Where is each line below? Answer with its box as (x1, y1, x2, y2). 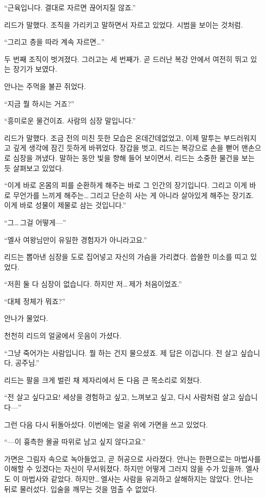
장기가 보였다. (13, 63, 57, 74)
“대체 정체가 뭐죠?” (4, 295, 66, 306)
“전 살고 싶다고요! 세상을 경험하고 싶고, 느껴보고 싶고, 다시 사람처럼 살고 (4, 392, 236, 402)
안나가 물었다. (4, 313, 48, 323)
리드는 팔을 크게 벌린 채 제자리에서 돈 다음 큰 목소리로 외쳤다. (4, 374, 202, 385)
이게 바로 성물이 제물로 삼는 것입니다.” (4, 200, 126, 210)
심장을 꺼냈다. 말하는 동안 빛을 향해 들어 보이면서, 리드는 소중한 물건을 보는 (13, 152, 255, 163)
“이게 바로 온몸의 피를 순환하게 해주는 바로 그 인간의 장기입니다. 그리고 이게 (4, 180, 247, 190)
